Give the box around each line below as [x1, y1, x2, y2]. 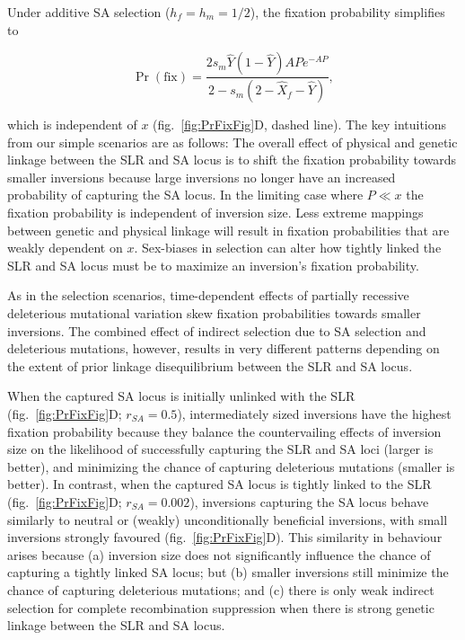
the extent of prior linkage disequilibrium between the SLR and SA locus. [7, 356, 413, 375]
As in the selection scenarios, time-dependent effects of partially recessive [7, 286, 409, 305]
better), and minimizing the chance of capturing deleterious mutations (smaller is [7, 457, 455, 476]
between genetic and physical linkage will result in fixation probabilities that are [7, 220, 450, 239]
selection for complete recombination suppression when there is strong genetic [7, 598, 434, 617]
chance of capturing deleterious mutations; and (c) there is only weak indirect [7, 580, 434, 599]
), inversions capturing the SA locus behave [189, 492, 429, 511]
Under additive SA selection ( [7, 3, 171, 21]
